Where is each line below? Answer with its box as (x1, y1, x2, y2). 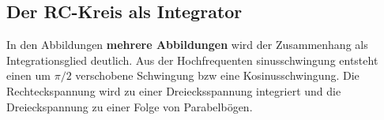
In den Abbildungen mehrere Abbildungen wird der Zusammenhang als (6, 36, 368, 53)
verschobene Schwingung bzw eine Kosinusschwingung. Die (75, 67, 360, 84)
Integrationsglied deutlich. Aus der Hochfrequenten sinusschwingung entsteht (6, 51, 378, 68)
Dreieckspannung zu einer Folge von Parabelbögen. (6, 98, 253, 114)
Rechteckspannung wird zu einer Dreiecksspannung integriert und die (6, 82, 341, 99)
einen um (6, 67, 51, 84)
